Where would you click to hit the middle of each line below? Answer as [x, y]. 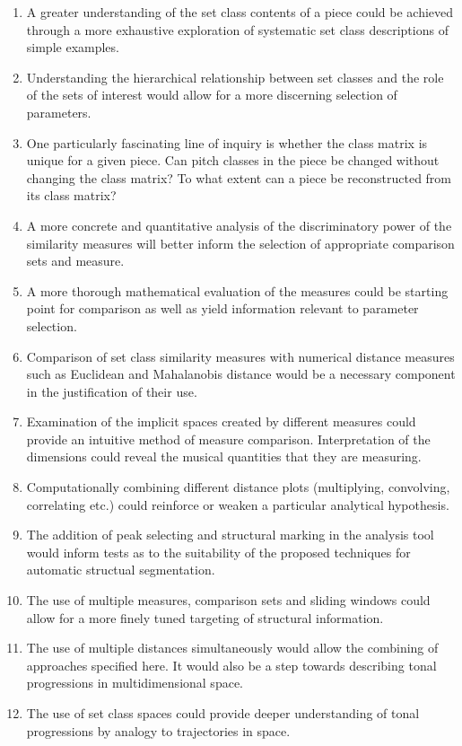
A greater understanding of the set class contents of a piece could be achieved [240, 12]
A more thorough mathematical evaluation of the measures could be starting [237, 290]
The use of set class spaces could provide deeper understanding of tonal [223, 713]
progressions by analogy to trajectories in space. [158, 730]
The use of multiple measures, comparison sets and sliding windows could [228, 600]
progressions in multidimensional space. [135, 683]
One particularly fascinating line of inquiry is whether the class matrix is [227, 142]
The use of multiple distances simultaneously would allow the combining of [232, 648]
